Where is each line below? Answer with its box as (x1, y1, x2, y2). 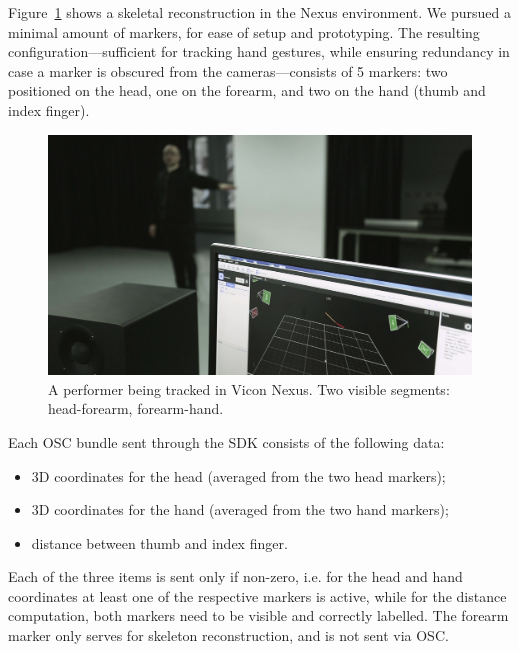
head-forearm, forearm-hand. (48, 398, 224, 419)
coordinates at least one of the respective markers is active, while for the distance (8, 585, 507, 606)
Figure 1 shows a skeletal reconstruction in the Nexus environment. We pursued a (8, 2, 511, 22)
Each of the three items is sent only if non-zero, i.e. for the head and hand (8, 566, 463, 587)
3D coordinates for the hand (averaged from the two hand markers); (31, 499, 449, 520)
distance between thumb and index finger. (31, 532, 288, 553)
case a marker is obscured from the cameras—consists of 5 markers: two (8, 60, 448, 81)
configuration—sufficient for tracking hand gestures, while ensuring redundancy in (8, 41, 510, 62)
